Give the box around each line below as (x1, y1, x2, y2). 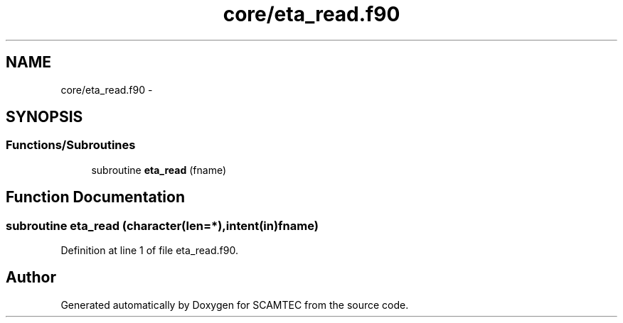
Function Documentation (6, 188, 185, 207)
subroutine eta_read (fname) (91, 163, 227, 176)
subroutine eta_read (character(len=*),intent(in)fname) (6, 218, 319, 233)
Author (6, 268, 56, 287)
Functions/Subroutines (6, 138, 136, 153)
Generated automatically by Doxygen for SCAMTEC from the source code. (60, 298, 409, 311)
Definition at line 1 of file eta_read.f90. (60, 244, 238, 257)
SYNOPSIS (6, 108, 83, 126)
